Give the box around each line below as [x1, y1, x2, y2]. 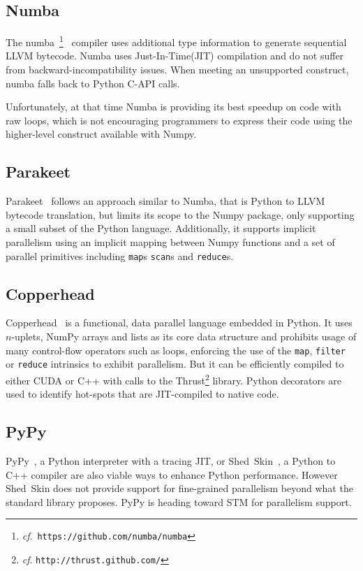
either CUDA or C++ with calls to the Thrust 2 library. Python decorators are [6, 370, 341, 387]
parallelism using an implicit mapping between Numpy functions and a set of [6, 235, 335, 249]
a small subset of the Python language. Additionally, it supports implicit [6, 221, 316, 236]
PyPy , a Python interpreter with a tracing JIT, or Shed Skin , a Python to [6, 454, 336, 468]
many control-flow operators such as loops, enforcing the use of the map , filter [6, 342, 346, 357]
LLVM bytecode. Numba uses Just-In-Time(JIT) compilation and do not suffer [6, 48, 344, 63]
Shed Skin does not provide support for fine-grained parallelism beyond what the [6, 481, 353, 496]
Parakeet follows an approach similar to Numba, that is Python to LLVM [6, 194, 325, 208]
